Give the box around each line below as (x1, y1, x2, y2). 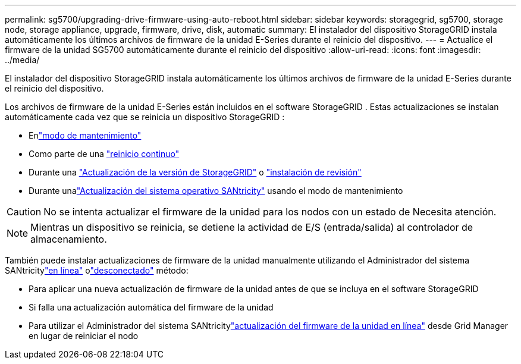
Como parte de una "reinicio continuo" (29, 149, 180, 159)
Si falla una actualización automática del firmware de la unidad (29, 302, 274, 312)
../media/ (5, 55, 40, 65)
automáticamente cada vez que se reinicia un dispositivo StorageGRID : (5, 112, 285, 122)
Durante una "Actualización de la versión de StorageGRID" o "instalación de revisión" (29, 167, 362, 177)
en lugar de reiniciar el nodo (29, 331, 139, 341)
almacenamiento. (30, 233, 107, 245)
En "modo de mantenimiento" (29, 130, 142, 140)
